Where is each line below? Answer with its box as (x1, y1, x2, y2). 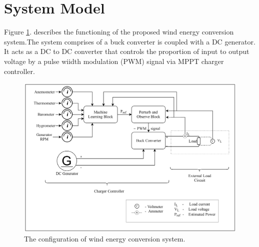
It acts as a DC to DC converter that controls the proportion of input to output (4, 46, 249, 56)
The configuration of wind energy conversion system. (24, 233, 185, 244)
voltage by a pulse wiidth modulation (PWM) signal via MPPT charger (4, 55, 224, 66)
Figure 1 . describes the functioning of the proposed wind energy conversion (4, 26, 234, 37)
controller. (4, 65, 35, 76)
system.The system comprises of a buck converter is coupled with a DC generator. (4, 36, 255, 46)
